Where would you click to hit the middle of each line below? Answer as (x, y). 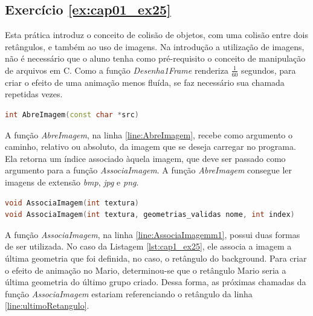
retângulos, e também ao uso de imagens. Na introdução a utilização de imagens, (155, 46)
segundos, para (269, 70)
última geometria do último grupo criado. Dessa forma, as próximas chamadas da (156, 282)
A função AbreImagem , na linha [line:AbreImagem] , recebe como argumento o (149, 134)
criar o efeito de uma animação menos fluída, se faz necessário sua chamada (145, 82)
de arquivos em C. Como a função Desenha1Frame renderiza (117, 70)
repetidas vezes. (34, 94)
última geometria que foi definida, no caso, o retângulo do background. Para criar (156, 258)
